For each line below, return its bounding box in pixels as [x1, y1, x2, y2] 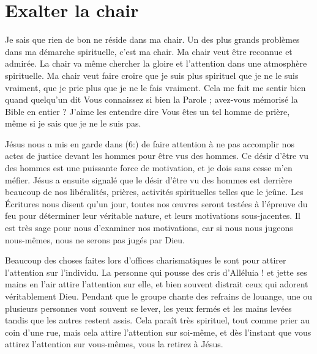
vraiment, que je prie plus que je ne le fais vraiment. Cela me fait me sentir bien [5, 81, 306, 94]
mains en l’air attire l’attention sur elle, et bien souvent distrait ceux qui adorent [5, 278, 308, 290]
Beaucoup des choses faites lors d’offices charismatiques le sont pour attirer [5, 254, 286, 267]
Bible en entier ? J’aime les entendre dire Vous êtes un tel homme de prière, [5, 105, 290, 117]
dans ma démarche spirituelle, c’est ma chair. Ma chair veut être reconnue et [5, 45, 293, 57]
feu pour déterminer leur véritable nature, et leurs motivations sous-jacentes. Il [5, 209, 300, 222]
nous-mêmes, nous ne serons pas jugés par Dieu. [5, 233, 185, 246]
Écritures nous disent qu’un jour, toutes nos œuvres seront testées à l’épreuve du [5, 197, 308, 210]
